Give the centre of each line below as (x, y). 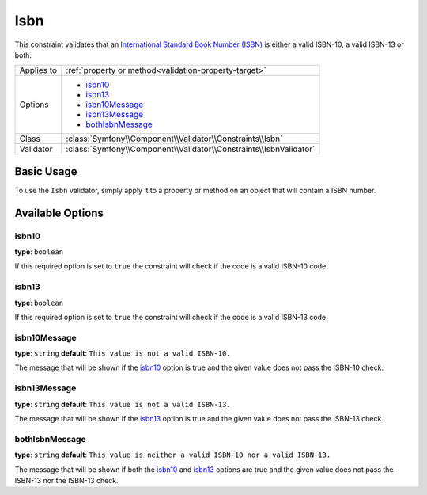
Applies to (38, 70)
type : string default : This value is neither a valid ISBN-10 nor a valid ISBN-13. (173, 455)
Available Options (59, 213)
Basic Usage (46, 171)
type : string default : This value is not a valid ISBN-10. (123, 353)
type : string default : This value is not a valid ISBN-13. (123, 404)
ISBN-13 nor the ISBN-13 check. (66, 480)
